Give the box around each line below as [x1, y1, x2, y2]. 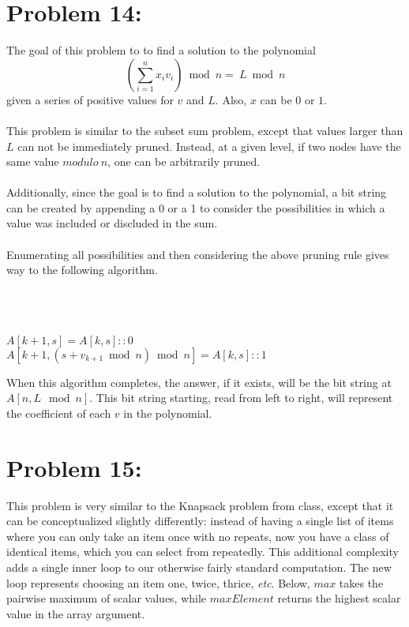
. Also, [215, 91, 247, 107]
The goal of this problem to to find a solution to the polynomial [6, 42, 316, 58]
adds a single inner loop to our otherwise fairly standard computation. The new [6, 558, 392, 575]
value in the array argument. [6, 605, 145, 621]
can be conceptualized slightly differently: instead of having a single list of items [6, 512, 394, 529]
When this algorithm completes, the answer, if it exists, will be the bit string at [6, 374, 392, 390]
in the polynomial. [123, 404, 212, 421]
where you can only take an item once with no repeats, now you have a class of [6, 528, 389, 544]
